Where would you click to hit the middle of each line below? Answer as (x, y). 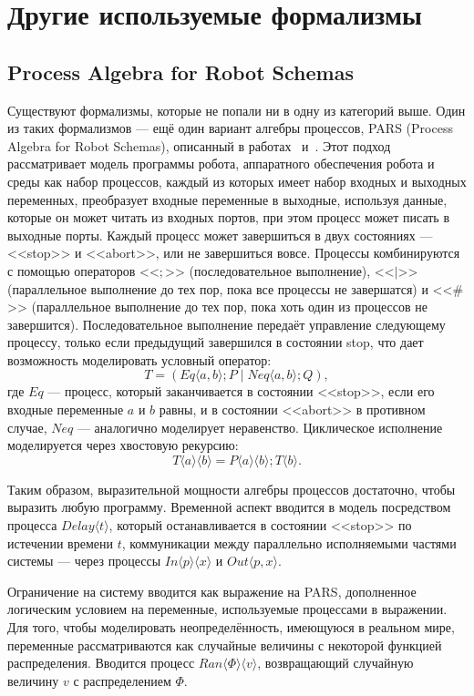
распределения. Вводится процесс (101, 663)
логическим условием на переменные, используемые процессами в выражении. (227, 609)
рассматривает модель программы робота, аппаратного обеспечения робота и (221, 164)
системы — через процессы (84, 561)
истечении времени (60, 542)
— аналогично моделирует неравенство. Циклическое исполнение (260, 427)
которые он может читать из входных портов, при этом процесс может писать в (229, 217)
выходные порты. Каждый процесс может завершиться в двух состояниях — (220, 235)
